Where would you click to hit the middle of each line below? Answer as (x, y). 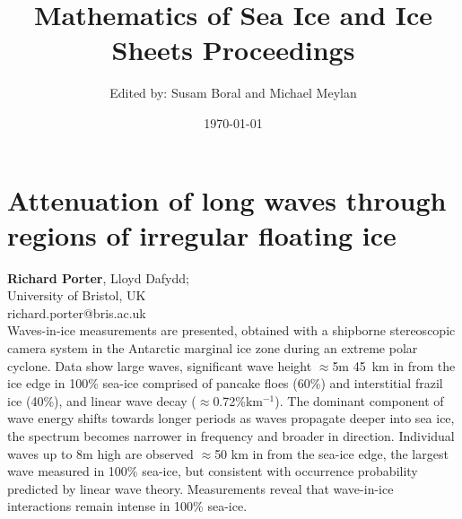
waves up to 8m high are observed (100, 453)
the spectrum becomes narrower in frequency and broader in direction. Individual (231, 435)
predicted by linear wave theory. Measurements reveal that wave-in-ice (200, 488)
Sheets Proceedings (233, 50)
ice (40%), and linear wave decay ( (102, 400)
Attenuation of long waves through (227, 199)
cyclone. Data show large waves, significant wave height (160, 365)
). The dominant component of (359, 400)
